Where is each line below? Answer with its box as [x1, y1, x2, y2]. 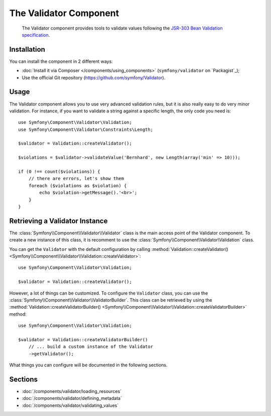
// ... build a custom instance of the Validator [28, 344, 153, 350]
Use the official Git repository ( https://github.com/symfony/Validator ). [22, 74, 166, 80]
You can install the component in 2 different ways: [9, 58, 113, 64]
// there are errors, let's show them [28, 176, 124, 182]
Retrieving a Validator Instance [9, 216, 108, 225]
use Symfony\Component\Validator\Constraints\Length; [18, 126, 153, 132]
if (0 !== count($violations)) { [18, 169, 100, 175]
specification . [22, 32, 50, 38]
